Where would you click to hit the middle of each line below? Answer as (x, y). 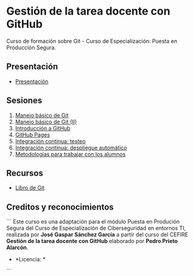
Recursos (25, 173)
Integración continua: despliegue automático (71, 147)
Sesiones (24, 101)
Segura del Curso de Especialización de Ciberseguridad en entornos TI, (96, 228)
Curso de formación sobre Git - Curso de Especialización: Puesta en (92, 41)
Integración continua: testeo (50, 141)
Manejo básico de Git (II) (46, 122)
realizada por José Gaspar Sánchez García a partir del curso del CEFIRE (97, 235)
